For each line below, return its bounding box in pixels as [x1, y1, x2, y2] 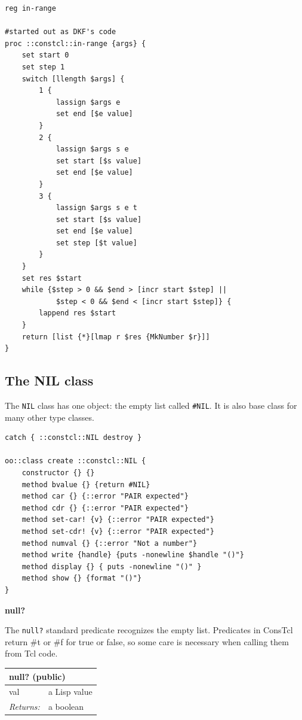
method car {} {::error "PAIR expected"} [21, 492, 189, 501]
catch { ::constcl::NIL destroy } [5, 433, 142, 442]
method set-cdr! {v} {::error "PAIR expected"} [21, 527, 214, 536]
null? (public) [9, 670, 66, 682]
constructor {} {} [21, 469, 95, 478]
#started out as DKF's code [5, 28, 116, 37]
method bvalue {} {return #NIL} [21, 480, 150, 489]
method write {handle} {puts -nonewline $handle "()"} [21, 551, 244, 560]
